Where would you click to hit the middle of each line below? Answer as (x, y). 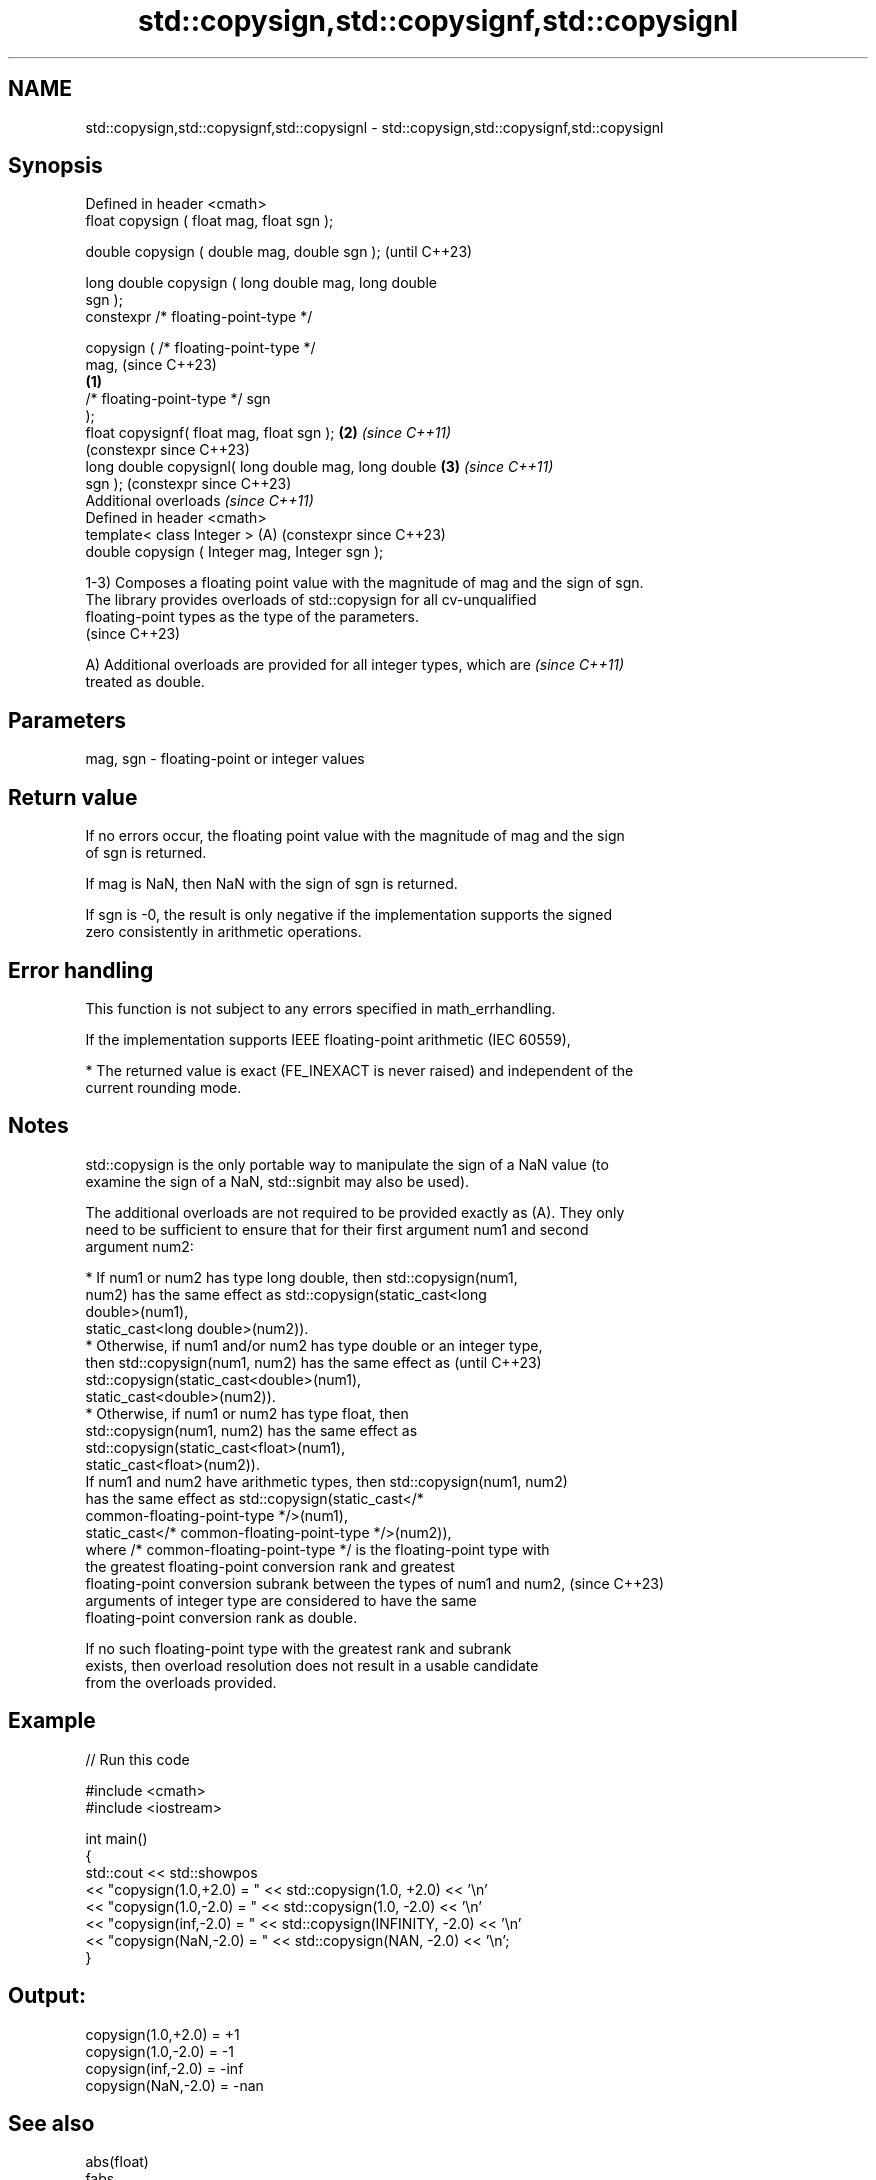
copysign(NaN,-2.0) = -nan (174, 2085)
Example (52, 1721)
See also (51, 2123)
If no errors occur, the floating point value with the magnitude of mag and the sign (355, 836)
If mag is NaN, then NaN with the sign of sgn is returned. (271, 884)
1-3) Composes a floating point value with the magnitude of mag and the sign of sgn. (364, 583)
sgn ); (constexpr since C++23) (188, 484)
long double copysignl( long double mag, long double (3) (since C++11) (319, 467)
